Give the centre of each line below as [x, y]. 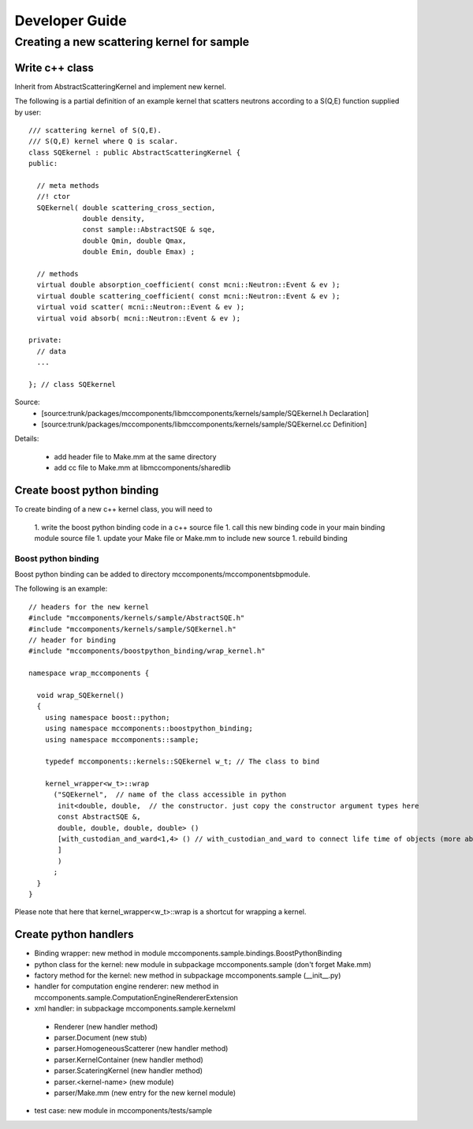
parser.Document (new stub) [101, 1037]
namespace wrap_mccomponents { [89, 673]
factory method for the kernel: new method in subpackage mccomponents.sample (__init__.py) [188, 976]
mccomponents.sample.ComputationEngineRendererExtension [136, 997]
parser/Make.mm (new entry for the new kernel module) [145, 1093]
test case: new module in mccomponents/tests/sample [123, 1111]
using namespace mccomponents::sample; [122, 739]
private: [45, 340]
